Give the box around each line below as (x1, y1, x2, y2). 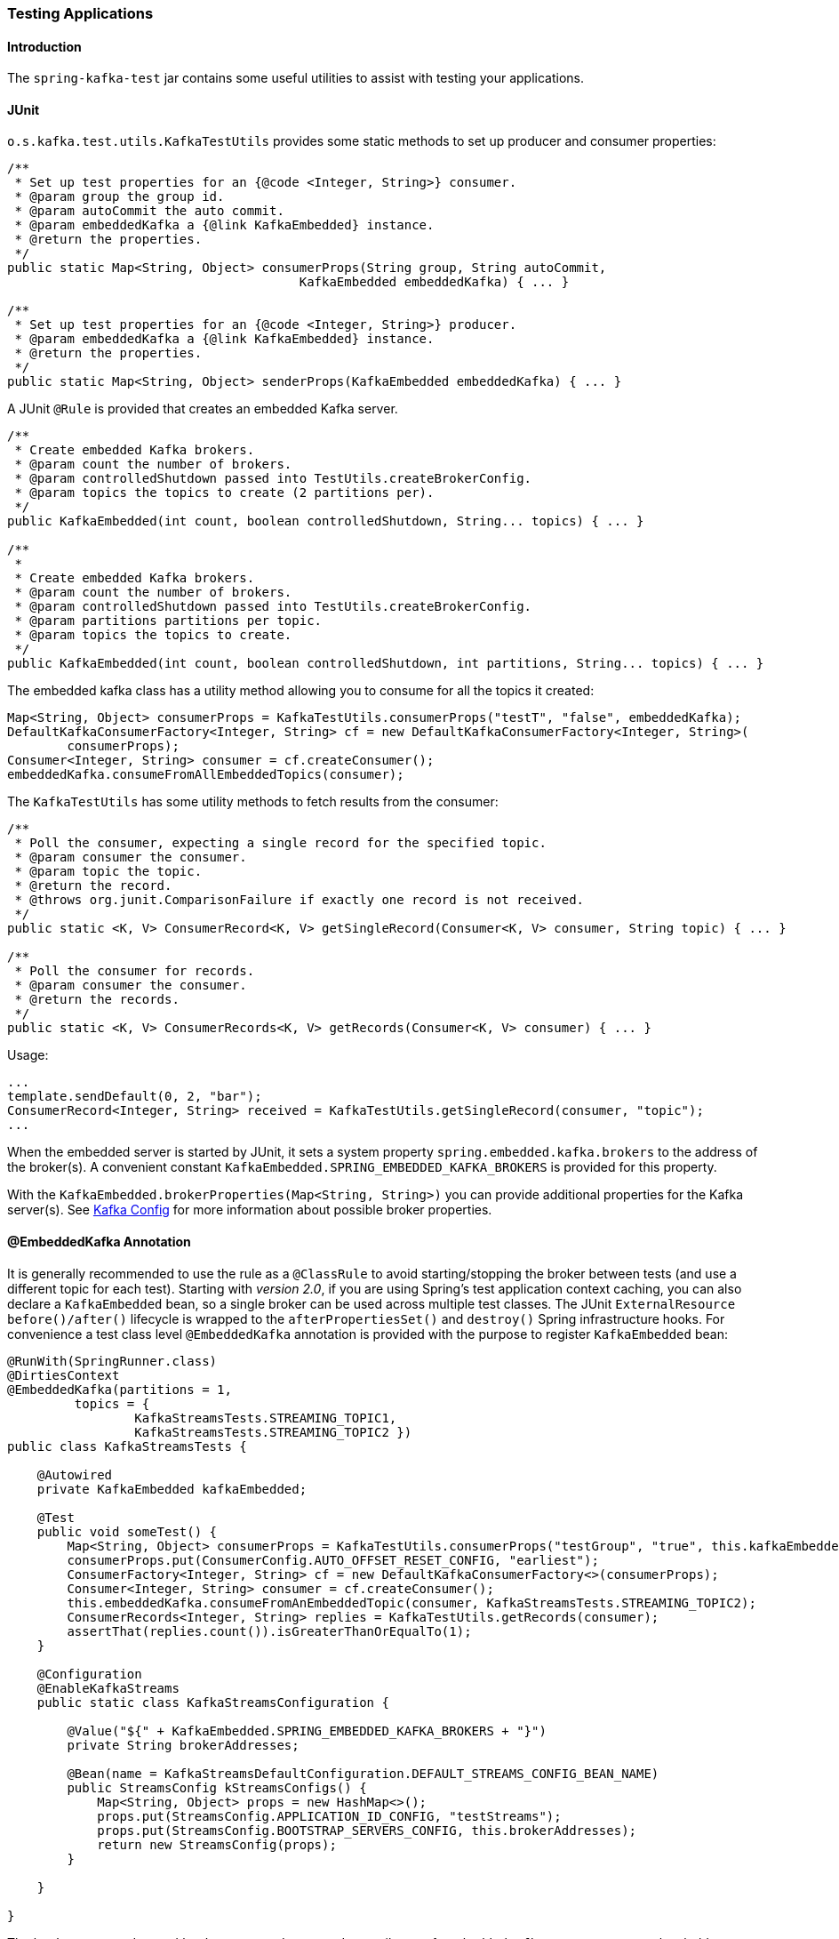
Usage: (7, 1047, 49, 1063)
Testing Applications (7, 4, 154, 22)
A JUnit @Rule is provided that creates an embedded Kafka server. (7, 401, 398, 417)
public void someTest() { (36, 1524, 218, 1539)
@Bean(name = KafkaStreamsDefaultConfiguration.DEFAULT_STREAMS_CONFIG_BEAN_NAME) (67, 1766, 659, 1781)
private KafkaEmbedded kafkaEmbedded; (36, 1481, 308, 1496)
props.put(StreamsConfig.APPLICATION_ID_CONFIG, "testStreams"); (97, 1808, 562, 1823)
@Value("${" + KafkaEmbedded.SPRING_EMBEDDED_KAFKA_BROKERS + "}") (67, 1723, 547, 1738)
